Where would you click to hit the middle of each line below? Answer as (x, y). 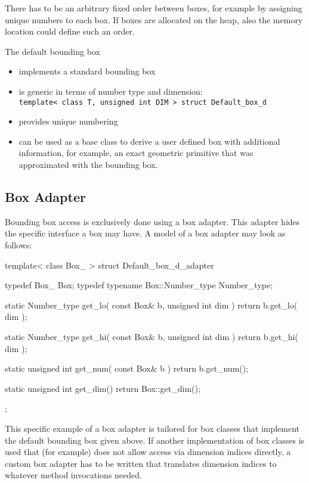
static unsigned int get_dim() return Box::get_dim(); (103, 388)
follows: (18, 244)
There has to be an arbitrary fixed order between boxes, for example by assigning (154, 8)
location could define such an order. (70, 31)
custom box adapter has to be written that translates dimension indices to (141, 463)
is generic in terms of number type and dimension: (111, 91)
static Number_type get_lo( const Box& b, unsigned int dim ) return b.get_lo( (151, 305)
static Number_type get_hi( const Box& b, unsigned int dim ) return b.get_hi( (152, 336)
